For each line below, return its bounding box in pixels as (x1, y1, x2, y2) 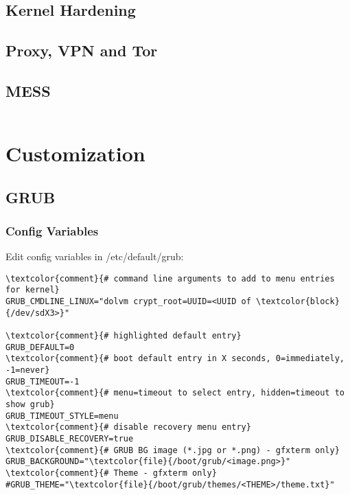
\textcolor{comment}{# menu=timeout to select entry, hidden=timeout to (5, 388, 345, 398)
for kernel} (5, 285, 60, 295)
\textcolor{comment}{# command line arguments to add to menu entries (5, 273, 335, 284)
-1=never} (5, 365, 50, 375)
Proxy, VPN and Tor (5, 40, 158, 61)
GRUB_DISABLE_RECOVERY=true (5, 433, 134, 444)
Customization (5, 139, 145, 167)
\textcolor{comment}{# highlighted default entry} (5, 331, 242, 341)
